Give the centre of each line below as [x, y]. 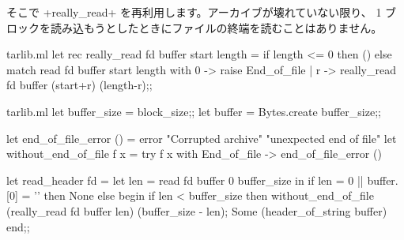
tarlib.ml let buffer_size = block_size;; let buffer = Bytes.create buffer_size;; [194, 111]
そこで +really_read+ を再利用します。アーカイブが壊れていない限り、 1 [194, 12]
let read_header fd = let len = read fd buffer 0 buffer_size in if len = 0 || [185, 180]
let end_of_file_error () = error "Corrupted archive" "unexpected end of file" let [202, 138]
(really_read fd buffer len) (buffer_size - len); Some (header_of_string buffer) [197, 210]
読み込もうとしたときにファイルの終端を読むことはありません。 [216, 27]
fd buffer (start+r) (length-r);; [79, 85]
